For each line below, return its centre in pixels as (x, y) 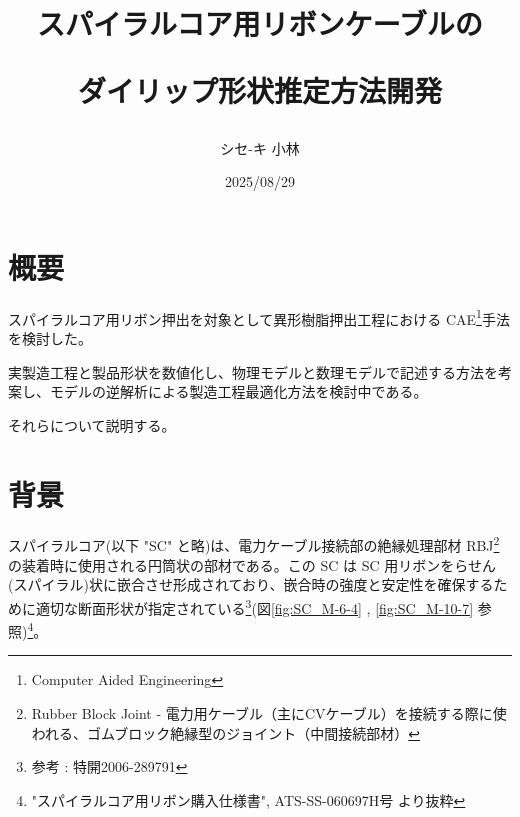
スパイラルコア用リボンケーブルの (260, 23)
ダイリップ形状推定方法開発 (259, 90)
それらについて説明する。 (92, 424)
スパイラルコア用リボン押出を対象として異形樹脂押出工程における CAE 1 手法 (259, 317)
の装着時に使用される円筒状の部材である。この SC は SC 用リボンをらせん (252, 564)
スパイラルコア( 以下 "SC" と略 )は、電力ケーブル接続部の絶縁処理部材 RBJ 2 (254, 544)
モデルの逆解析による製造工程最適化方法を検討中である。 (238, 391)
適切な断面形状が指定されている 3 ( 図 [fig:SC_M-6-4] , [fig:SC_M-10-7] (254, 606)
